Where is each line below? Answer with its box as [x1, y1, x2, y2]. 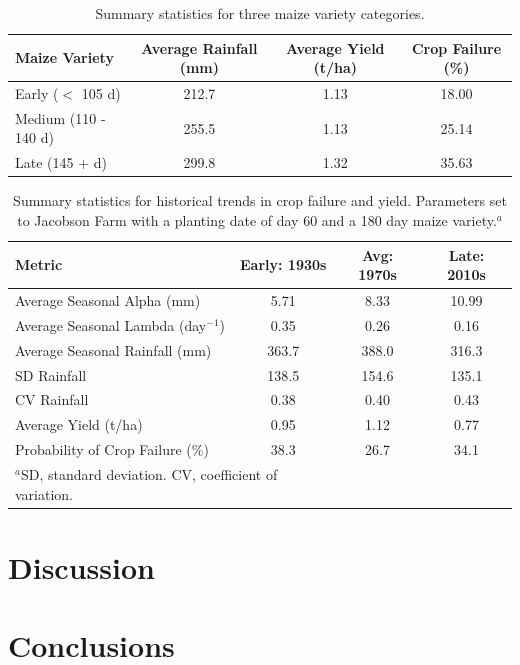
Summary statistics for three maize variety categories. [95, 3, 425, 23]
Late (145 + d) [15, 152, 107, 173]
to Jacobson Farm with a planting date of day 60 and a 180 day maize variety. [17, 210, 497, 230]
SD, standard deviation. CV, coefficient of [20, 463, 278, 484]
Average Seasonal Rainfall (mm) [15, 339, 212, 360]
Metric [15, 254, 63, 275]
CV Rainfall [15, 389, 89, 410]
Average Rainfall [141, 37, 258, 58]
